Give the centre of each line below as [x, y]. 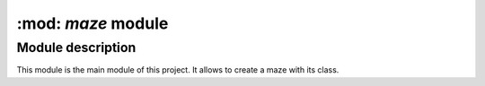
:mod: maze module [93, 23]
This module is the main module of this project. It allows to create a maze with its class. [178, 70]
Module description [76, 47]
